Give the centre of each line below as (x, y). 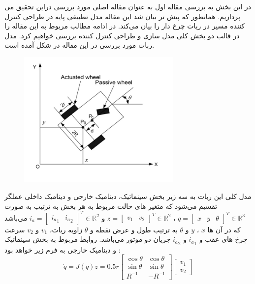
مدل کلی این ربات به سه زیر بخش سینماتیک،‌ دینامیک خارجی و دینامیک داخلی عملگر (128, 196)
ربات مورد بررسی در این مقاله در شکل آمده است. (80, 45)
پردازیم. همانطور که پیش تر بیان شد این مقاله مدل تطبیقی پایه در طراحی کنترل (122, 16)
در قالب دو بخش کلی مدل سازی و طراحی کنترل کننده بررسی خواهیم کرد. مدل (122, 35)
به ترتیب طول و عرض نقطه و (134, 229)
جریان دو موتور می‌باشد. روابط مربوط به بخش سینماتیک (88, 239)
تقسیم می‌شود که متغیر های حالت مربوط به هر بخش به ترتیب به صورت (111, 206)
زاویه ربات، (66, 229)
